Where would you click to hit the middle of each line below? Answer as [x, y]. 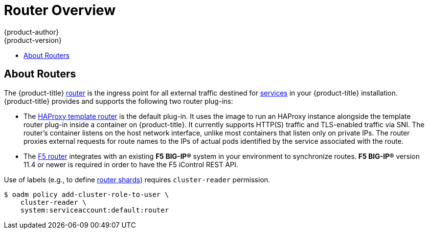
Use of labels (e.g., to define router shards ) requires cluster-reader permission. [137, 179]
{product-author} [32, 32]
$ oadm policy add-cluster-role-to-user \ [87, 194]
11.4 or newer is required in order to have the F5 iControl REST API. [131, 164]
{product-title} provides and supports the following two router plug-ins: [119, 101]
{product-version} [33, 40]
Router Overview [60, 10]
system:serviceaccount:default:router [95, 210]
